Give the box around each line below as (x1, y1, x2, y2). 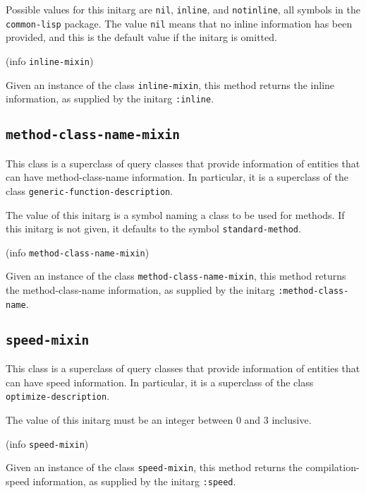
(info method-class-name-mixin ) (6, 244, 150, 259)
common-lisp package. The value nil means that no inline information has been (6, 16, 353, 30)
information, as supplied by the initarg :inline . (6, 91, 214, 106)
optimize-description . (6, 388, 110, 403)
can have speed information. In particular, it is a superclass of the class (6, 374, 314, 389)
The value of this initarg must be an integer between (6, 412, 233, 427)
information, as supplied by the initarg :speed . (32, 473, 236, 488)
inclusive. (272, 412, 312, 427)
